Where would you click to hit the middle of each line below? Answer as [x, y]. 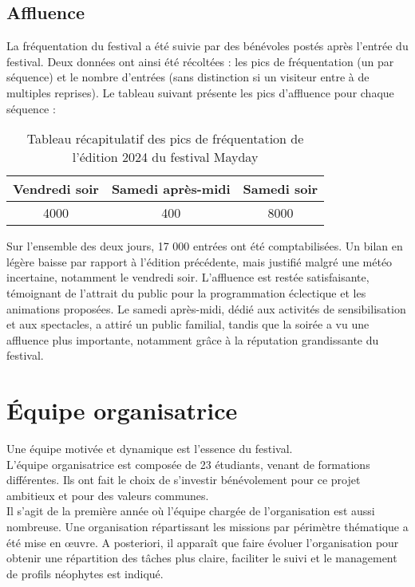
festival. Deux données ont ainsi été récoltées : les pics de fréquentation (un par [200, 61]
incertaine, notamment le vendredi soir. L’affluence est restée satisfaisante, [188, 277]
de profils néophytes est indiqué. [85, 573]
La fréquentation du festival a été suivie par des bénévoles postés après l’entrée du [207, 46]
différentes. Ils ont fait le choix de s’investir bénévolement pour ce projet [184, 480]
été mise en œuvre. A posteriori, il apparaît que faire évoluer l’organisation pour [203, 542]
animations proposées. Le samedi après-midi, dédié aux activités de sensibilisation [206, 308]
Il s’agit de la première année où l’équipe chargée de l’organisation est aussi [191, 511]
